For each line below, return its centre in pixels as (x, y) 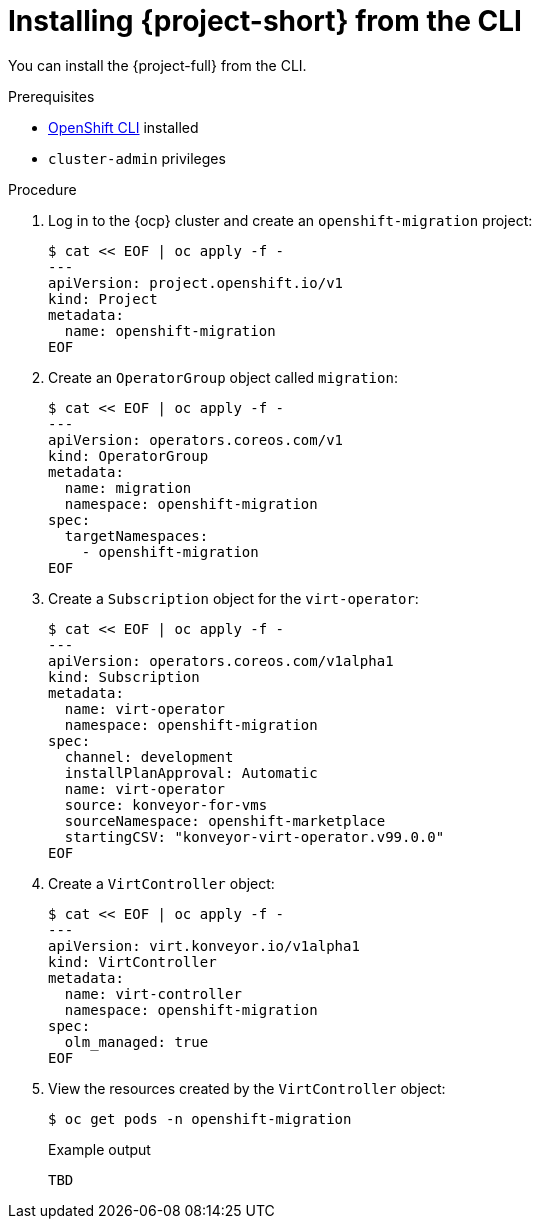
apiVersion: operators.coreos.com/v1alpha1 (221, 660)
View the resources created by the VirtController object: (247, 1088)
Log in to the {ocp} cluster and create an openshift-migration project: (290, 220)
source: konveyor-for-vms (166, 804)
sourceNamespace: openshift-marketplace (225, 820)
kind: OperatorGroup (128, 455)
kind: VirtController (132, 961)
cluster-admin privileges (137, 158)
